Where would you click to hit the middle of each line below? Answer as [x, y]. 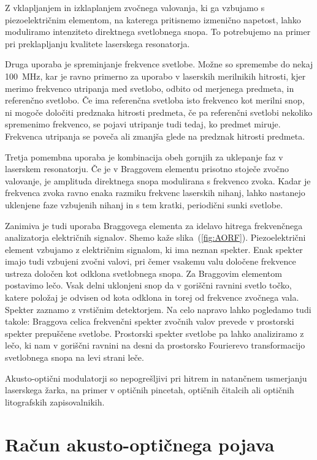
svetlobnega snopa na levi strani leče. [74, 357]
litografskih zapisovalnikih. [55, 402]
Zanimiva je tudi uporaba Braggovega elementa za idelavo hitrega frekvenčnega [154, 225]
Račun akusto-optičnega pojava [140, 444]
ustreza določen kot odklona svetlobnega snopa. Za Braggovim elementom [143, 273]
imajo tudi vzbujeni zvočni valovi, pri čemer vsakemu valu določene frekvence [151, 261]
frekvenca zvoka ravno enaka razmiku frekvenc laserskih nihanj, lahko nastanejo [155, 193]
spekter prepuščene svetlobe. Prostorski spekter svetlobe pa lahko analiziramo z [155, 333]
